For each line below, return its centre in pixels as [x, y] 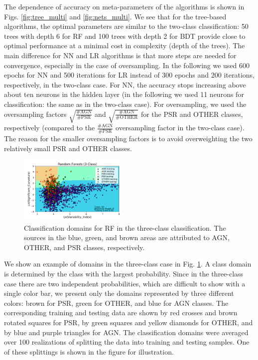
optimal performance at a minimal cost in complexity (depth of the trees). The [125, 45]
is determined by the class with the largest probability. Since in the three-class [124, 273]
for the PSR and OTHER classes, [192, 114]
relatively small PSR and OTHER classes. [68, 148]
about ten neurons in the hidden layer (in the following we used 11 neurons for [124, 94]
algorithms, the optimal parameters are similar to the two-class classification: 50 [126, 26]
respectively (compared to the [50, 128]
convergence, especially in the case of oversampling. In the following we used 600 [127, 65]
